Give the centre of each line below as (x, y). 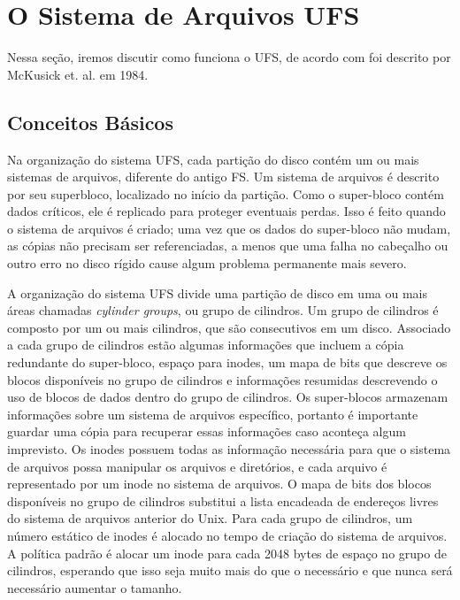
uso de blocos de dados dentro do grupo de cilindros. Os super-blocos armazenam (228, 397)
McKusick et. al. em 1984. (78, 74)
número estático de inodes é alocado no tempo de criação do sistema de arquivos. (227, 535)
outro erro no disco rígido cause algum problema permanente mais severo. (207, 263)
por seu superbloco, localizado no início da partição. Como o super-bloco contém (226, 193)
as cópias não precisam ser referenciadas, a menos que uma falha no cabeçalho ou (228, 246)
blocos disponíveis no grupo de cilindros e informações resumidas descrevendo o (222, 379)
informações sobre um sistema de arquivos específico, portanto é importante (213, 414)
